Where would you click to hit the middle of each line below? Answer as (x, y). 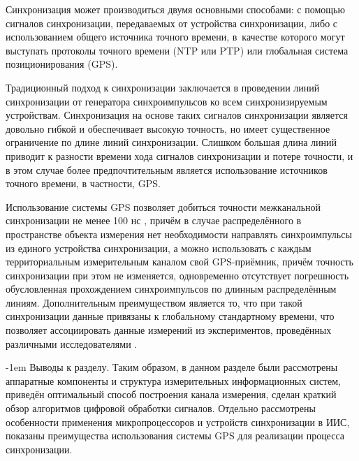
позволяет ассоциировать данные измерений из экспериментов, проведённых (169, 330)
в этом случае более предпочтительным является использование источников (167, 169)
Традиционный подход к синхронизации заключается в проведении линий (163, 87)
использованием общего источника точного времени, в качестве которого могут (175, 37)
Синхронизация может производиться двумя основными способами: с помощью (175, 9)
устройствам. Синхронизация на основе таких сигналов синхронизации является (177, 115)
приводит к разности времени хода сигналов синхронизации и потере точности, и (179, 155)
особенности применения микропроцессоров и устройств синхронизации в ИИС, (178, 422)
